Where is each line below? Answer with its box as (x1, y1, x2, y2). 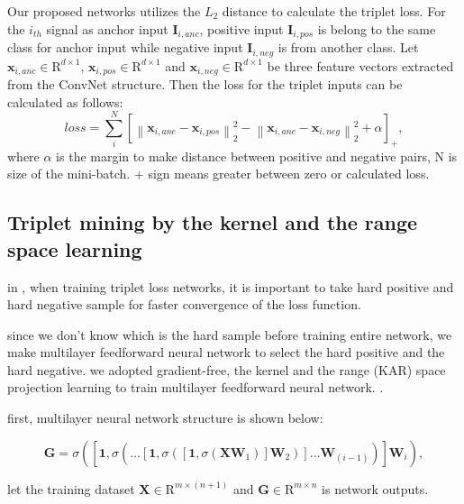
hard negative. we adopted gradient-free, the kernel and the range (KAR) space (7, 360, 446, 379)
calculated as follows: (7, 92, 123, 111)
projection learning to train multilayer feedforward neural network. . (7, 378, 384, 397)
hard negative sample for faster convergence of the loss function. (7, 295, 361, 314)
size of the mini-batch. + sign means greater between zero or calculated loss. (7, 164, 430, 183)
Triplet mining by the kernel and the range (7, 208, 418, 236)
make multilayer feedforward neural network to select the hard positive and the (7, 343, 445, 362)
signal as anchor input (46, 19, 168, 38)
